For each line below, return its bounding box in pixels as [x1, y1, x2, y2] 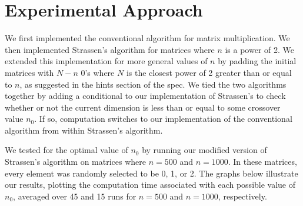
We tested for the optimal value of [5, 144, 128, 156]
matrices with [5, 66, 54, 78]
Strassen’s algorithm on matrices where [5, 155, 146, 168]
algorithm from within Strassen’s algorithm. [5, 124, 163, 136]
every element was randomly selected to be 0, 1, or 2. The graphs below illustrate [5, 167, 298, 179]
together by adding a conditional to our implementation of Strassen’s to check [5, 89, 286, 102]
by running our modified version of [142, 144, 267, 156]
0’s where [81, 66, 115, 78]
